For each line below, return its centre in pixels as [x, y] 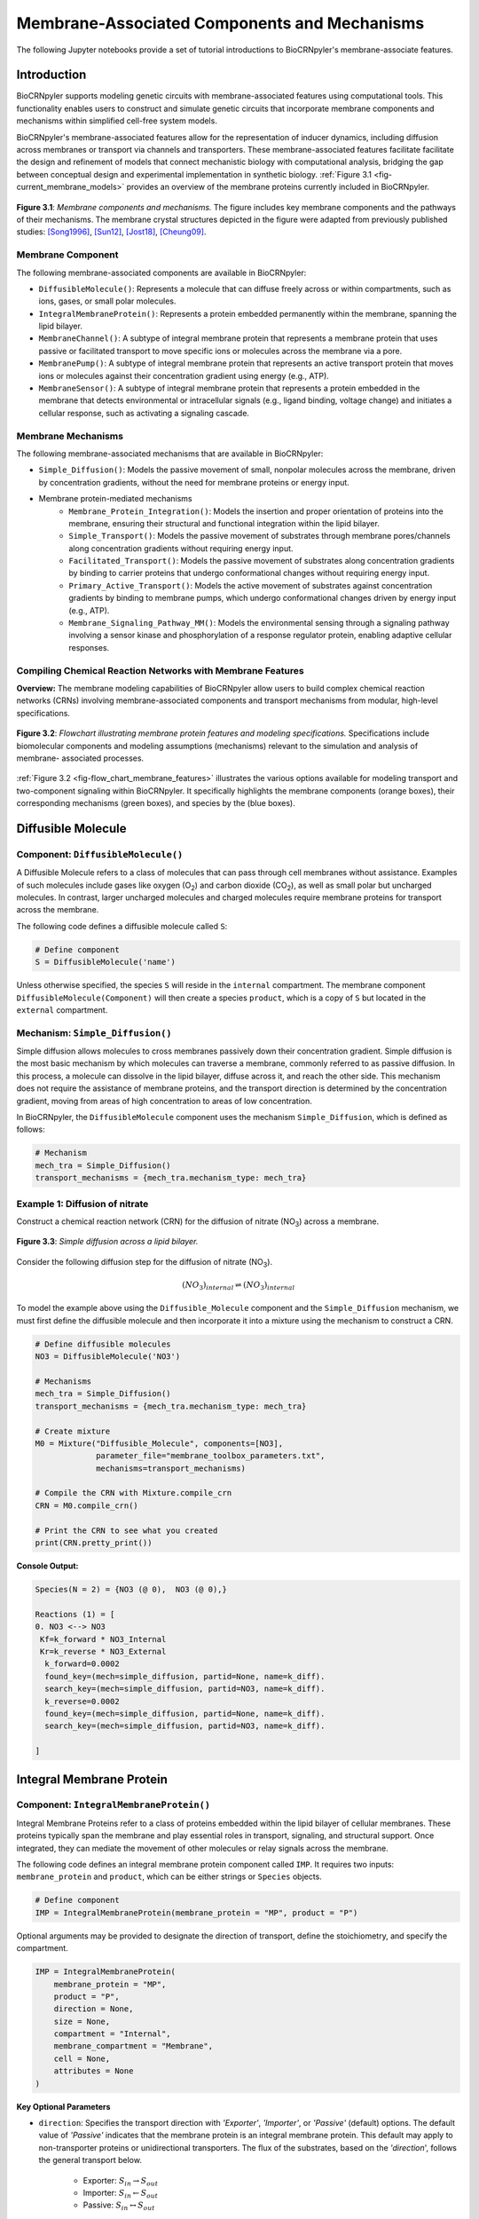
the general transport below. [90, 2160]
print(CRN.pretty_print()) [94, 1543]
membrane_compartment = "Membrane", [133, 2046]
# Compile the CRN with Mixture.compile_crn [133, 1493]
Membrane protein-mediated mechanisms [115, 499]
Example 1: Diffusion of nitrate [82, 1204]
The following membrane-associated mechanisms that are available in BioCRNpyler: [170, 454]
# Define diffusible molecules [103, 1344]
